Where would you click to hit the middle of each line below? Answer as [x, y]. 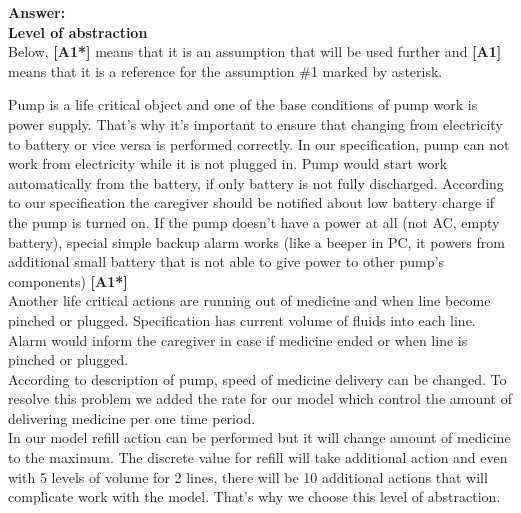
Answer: [37, 12]
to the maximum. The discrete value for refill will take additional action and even [258, 457]
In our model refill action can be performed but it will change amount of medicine [259, 437]
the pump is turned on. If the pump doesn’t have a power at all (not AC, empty [254, 221]
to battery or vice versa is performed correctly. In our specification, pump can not [259, 143]
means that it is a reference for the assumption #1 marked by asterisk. [225, 70]
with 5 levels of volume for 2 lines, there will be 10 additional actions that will [248, 476]
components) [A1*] [68, 280]
